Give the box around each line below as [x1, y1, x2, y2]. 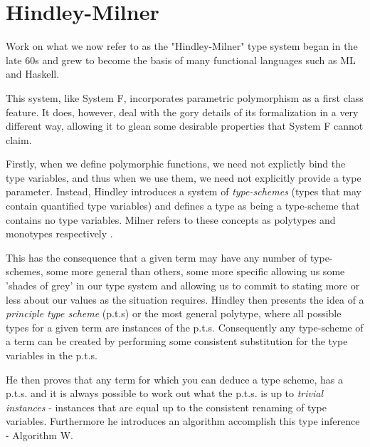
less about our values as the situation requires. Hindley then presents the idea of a [6, 292, 364, 307]
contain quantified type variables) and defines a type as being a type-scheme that [6, 198, 360, 213]
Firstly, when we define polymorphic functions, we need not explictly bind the [6, 156, 346, 171]
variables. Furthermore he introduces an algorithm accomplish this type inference [6, 413, 360, 428]
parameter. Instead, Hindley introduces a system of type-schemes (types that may [6, 184, 362, 199]
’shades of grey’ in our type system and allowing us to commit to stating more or [6, 278, 360, 293]
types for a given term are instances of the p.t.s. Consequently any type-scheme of [6, 319, 364, 334]
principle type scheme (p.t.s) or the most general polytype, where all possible [6, 306, 342, 321]
